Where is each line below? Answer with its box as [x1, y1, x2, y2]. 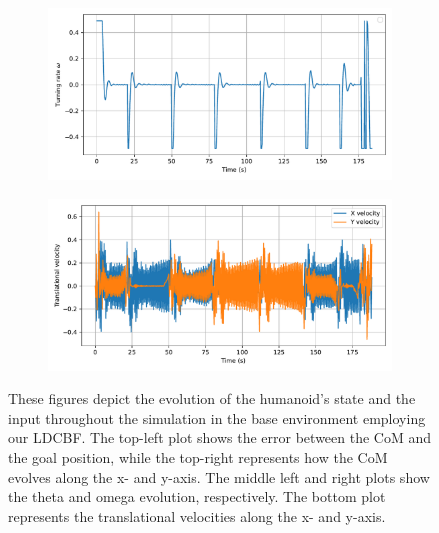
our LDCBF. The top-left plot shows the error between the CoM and [8, 427, 432, 448]
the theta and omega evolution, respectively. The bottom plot [8, 486, 386, 507]
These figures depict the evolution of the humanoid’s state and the [8, 388, 416, 409]
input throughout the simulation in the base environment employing [8, 407, 426, 428]
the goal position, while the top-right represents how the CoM [8, 446, 388, 467]
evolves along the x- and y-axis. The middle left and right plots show [8, 466, 430, 487]
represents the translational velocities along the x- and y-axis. [8, 505, 386, 526]
